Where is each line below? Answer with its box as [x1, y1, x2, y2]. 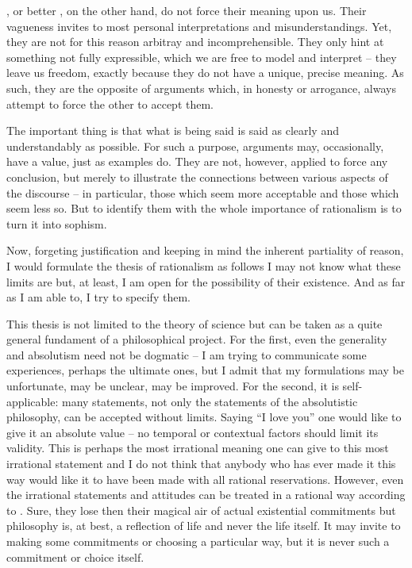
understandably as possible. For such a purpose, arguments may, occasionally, [6, 137, 384, 154]
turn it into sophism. [6, 215, 107, 232]
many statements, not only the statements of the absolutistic [62, 393, 358, 409]
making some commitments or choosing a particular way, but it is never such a [6, 533, 390, 549]
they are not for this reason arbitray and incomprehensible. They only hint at [6, 33, 384, 50]
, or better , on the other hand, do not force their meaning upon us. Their [6, 2, 367, 18]
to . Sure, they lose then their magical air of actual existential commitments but [6, 501, 396, 518]
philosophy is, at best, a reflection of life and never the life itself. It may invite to [6, 517, 401, 534]
